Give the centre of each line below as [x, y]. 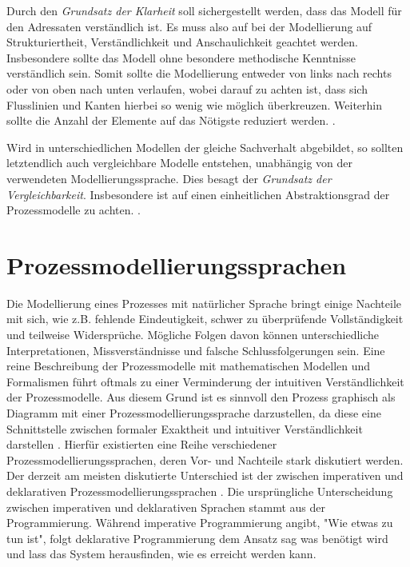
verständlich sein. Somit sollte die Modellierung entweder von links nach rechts [199, 73]
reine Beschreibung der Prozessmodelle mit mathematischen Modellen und [189, 366]
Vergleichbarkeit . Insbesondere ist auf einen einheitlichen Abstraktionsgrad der [198, 194]
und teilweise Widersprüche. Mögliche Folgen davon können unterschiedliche [193, 335]
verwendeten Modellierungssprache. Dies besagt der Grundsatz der [169, 178]
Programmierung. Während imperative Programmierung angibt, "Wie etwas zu [200, 523]
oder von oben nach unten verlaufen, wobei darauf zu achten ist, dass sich [187, 88]
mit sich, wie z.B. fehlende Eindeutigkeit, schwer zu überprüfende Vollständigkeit [205, 319]
